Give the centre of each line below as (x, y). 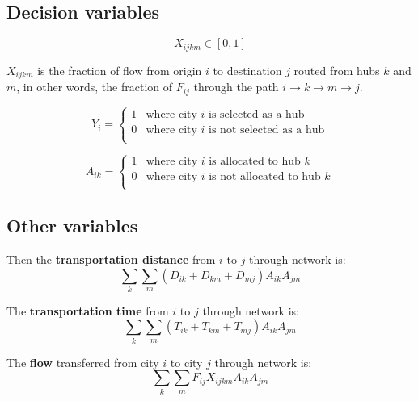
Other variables (72, 226)
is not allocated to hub (265, 177)
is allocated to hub (255, 162)
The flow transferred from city (83, 362)
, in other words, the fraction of (95, 87)
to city (186, 362)
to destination (247, 70)
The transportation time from (88, 310)
